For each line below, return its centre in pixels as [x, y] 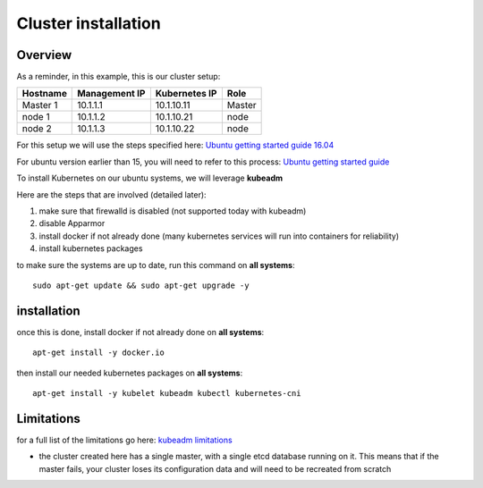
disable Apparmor [72, 223]
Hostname [44, 94]
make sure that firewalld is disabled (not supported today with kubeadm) [173, 211]
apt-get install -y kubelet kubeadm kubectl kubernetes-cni [167, 394]
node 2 [37, 129]
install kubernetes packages [91, 248]
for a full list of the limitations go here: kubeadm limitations [124, 440]
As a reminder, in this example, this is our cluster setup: [119, 77]
